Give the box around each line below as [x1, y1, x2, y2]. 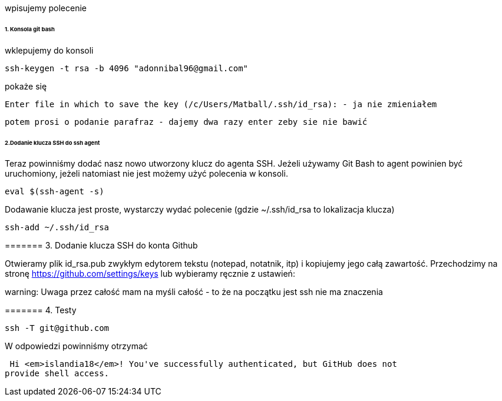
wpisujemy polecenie [5, 3, 87, 13]
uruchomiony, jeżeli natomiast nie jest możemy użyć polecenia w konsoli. [5, 168, 288, 179]
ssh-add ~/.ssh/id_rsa [5, 223, 110, 233]
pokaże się [5, 81, 47, 91]
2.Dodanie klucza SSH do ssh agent [5, 139, 100, 146]
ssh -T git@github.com [5, 323, 110, 333]
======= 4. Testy [5, 305, 77, 316]
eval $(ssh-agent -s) [5, 187, 104, 197]
